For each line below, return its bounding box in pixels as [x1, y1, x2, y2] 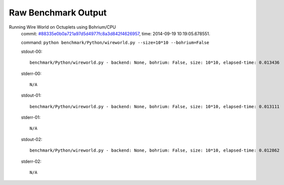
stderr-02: [21, 158, 42, 164]
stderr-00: [21, 71, 42, 76]
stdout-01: [21, 92, 42, 99]
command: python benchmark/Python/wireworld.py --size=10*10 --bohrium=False [21, 40, 209, 45]
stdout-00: [21, 48, 43, 54]
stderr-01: [21, 114, 41, 120]
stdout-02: [21, 136, 43, 142]
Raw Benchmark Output [9, 7, 107, 18]
